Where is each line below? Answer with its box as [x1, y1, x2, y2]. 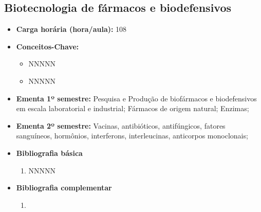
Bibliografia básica [16, 147, 83, 158]
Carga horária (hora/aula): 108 [16, 24, 127, 34]
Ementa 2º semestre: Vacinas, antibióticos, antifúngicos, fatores [16, 120, 226, 131]
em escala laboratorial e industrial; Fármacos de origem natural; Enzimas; [16, 103, 249, 114]
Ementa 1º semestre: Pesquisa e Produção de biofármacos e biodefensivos [16, 93, 257, 103]
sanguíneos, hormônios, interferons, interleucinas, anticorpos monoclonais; [16, 130, 248, 141]
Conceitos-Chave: [16, 41, 79, 51]
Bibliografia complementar [16, 182, 112, 193]
